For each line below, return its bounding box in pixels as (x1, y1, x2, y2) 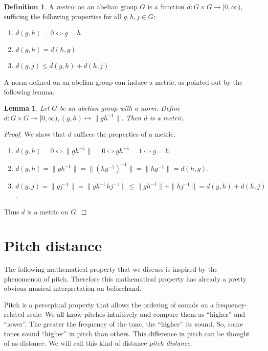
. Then (121, 112, 141, 122)
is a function (147, 1, 185, 11)
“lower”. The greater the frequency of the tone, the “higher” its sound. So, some (4, 318, 243, 328)
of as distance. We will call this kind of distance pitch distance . (4, 338, 192, 348)
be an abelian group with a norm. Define (59, 103, 180, 113)
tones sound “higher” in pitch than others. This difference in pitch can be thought (4, 328, 250, 338)
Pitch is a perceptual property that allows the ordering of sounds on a (4, 299, 214, 309)
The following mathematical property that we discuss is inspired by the (4, 263, 218, 274)
